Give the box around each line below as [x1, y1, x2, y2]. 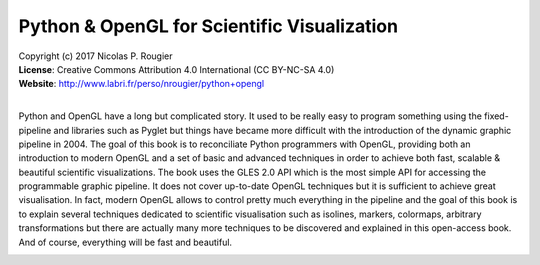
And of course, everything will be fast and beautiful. [18, 236, 233, 248]
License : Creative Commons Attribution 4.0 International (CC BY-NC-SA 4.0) [18, 63, 335, 75]
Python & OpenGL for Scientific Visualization [18, 15, 399, 37]
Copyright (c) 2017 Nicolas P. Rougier [18, 50, 173, 62]
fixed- [483, 110, 509, 122]
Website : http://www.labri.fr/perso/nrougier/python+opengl [18, 78, 265, 90]
